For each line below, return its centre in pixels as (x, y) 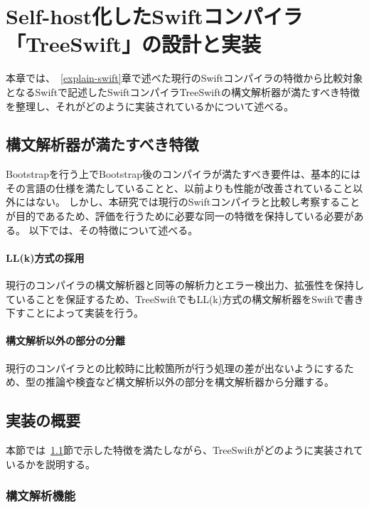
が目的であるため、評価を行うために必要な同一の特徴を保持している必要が (180, 216)
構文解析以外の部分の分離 (65, 340)
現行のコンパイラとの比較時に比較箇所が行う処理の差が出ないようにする (175, 367)
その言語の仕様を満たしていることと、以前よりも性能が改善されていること (180, 187)
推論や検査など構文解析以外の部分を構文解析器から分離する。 (189, 382)
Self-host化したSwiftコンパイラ (154, 16)
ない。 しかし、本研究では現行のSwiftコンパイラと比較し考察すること (198, 202)
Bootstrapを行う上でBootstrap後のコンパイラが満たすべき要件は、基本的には (183, 174)
